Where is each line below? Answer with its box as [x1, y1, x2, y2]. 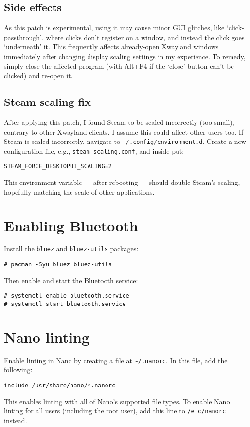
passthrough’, [4, 32, 44, 42]
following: [4, 365, 33, 375]
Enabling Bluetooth [4, 215, 138, 235]
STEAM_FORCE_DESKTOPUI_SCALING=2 [4, 163, 112, 170]
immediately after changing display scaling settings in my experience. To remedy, [4, 51, 246, 61]
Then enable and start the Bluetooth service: [4, 275, 138, 285]
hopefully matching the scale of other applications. [4, 186, 155, 197]
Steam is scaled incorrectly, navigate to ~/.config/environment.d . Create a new [4, 136, 246, 146]
